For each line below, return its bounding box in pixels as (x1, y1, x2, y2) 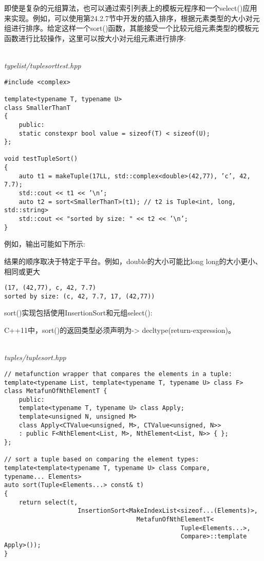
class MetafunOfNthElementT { (4, 387, 107, 395)
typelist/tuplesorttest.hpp (4, 60, 81, 70)
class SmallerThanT (4, 104, 70, 111)
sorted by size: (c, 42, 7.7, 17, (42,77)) (4, 292, 155, 300)
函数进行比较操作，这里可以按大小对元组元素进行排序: (4, 32, 186, 43)
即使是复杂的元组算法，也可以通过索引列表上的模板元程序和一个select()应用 (4, 3, 257, 13)
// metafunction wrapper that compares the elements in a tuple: (4, 370, 232, 378)
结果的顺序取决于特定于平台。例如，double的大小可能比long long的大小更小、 (4, 255, 262, 266)
